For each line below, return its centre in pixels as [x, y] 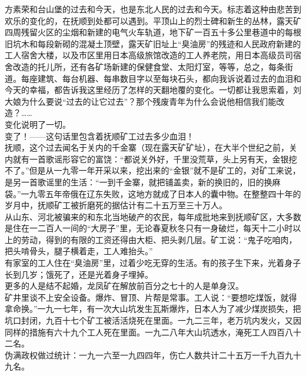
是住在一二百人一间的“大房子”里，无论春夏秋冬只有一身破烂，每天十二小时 [149, 228]
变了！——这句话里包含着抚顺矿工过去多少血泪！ [99, 136]
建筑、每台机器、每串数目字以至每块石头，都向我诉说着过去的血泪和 [169, 78]
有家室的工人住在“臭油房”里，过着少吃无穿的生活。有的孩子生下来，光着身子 [153, 263]
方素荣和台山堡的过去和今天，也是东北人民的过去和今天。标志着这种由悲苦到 [153, 9]
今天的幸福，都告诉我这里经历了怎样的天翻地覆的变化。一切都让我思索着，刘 [153, 90]
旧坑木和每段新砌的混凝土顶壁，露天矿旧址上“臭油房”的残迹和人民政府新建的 [153, 43]
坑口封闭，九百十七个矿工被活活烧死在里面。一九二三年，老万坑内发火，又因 [153, 320]
